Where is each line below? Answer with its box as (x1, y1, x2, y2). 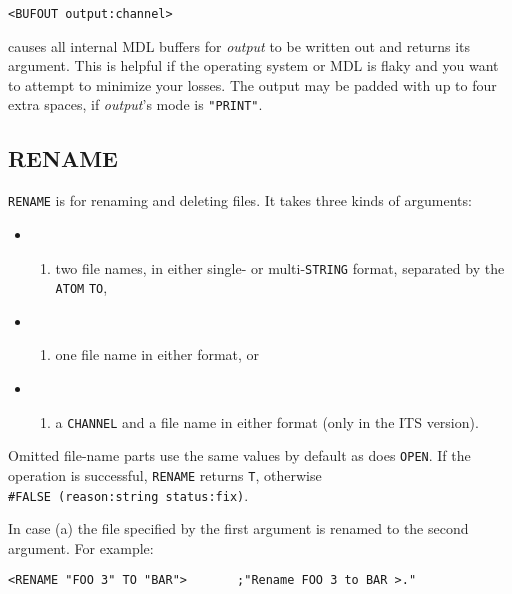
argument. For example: (8, 537, 154, 558)
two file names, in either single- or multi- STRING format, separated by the (55, 257, 505, 278)
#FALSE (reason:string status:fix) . (8, 484, 249, 505)
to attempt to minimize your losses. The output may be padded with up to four (8, 74, 497, 95)
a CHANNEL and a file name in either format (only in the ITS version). (55, 411, 479, 432)
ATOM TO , (55, 277, 108, 298)
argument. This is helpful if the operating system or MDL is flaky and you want (8, 55, 499, 76)
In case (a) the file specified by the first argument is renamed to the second (8, 518, 469, 539)
